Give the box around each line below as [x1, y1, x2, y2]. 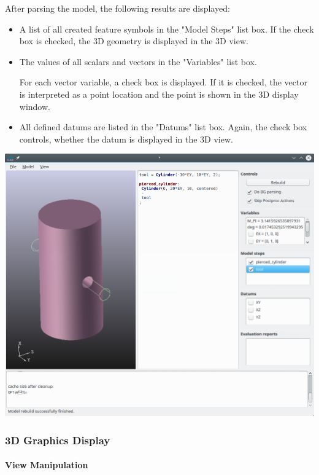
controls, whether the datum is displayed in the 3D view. [19, 132, 233, 145]
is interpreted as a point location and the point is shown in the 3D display [19, 87, 299, 100]
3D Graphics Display [5, 432, 110, 447]
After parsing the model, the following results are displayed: [5, 2, 230, 14]
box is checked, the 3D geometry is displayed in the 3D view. [19, 34, 248, 47]
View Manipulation [5, 458, 88, 471]
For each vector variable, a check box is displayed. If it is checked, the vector [19, 76, 307, 88]
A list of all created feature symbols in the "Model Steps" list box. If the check [19, 22, 314, 35]
